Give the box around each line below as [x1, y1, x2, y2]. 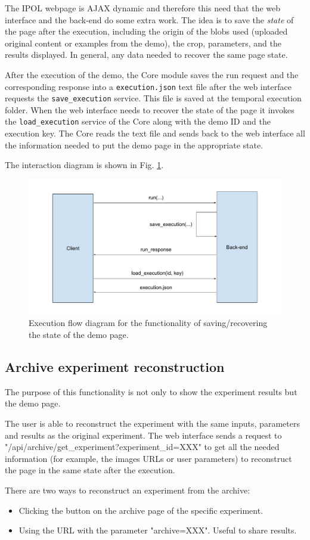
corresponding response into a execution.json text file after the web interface [5, 80, 292, 92]
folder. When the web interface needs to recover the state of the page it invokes [5, 103, 294, 116]
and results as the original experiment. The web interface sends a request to [5, 429, 282, 441]
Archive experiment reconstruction [5, 357, 225, 375]
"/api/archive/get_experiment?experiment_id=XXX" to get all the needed [5, 440, 280, 453]
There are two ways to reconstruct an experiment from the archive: [5, 483, 250, 496]
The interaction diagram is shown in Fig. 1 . [5, 159, 164, 171]
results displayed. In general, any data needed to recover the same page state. [5, 48, 288, 61]
